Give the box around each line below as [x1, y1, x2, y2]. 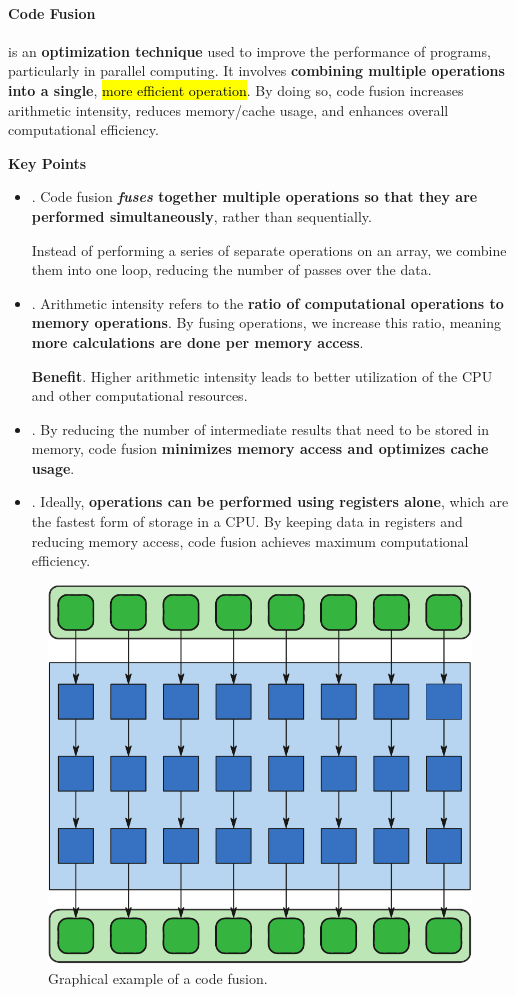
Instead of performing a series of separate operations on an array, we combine [31, 239, 507, 260]
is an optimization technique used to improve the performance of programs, [8, 40, 491, 61]
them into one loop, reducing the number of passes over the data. [31, 259, 432, 280]
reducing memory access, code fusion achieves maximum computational [31, 530, 469, 551]
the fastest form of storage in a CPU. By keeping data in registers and [31, 511, 463, 532]
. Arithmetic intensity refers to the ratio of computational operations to [31, 292, 504, 313]
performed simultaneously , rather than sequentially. [31, 205, 372, 226]
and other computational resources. [31, 385, 248, 406]
